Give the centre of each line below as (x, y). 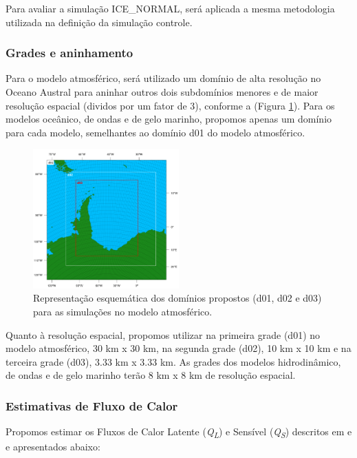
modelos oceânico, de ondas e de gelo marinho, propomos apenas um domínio (169, 119)
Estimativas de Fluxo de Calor (92, 405)
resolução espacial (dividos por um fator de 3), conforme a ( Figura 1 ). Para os (170, 105)
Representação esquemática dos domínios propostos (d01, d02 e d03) (177, 298)
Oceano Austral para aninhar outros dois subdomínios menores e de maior (162, 92)
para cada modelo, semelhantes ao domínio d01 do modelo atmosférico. (155, 132)
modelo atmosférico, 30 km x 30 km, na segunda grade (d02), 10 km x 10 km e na (178, 348)
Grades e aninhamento (69, 53)
